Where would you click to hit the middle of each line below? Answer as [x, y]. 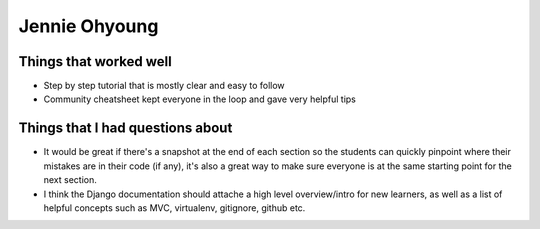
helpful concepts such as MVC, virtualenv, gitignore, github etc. [174, 207]
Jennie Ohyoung [88, 26]
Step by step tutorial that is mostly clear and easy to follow [164, 86]
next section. [70, 180]
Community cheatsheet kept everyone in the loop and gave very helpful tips [200, 99]
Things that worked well [95, 61]
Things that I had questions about [125, 128]
